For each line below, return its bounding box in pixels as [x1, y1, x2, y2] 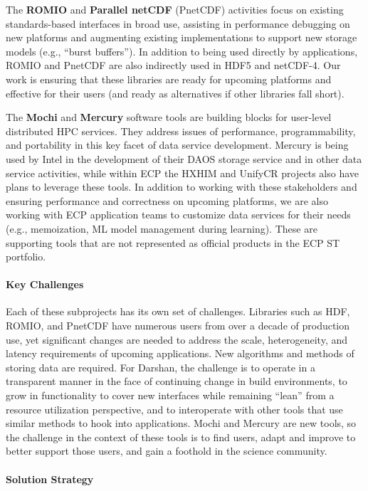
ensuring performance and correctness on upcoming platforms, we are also [6, 193, 328, 208]
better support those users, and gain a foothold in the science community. [6, 443, 327, 458]
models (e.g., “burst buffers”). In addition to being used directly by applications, [6, 43, 358, 58]
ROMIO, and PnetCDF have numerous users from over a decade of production [6, 318, 350, 333]
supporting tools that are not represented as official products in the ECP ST [6, 235, 340, 250]
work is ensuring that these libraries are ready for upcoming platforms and [6, 71, 332, 86]
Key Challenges [6, 277, 84, 292]
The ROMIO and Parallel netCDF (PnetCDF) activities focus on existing [6, 2, 344, 16]
